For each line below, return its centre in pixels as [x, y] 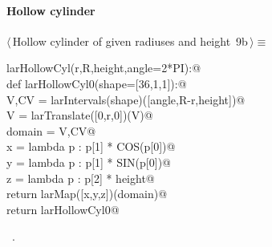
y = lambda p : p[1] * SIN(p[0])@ [89, 162]
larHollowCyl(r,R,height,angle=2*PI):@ [104, 68]
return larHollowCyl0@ [63, 209]
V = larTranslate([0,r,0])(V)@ [80, 115]
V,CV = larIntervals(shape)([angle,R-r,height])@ [126, 99]
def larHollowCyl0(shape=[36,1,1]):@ [97, 83]
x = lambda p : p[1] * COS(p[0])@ [91, 146]
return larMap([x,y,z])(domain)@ [87, 194]
